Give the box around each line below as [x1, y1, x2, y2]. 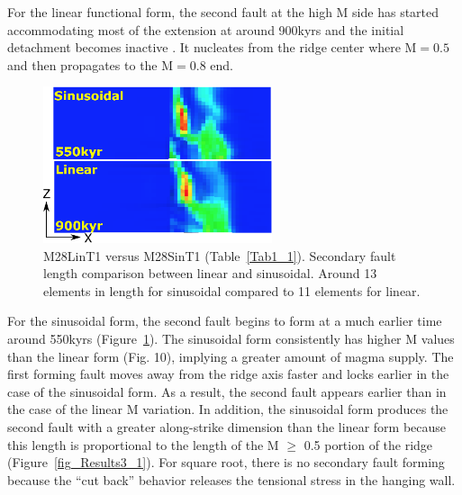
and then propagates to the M [7, 55, 174, 74]
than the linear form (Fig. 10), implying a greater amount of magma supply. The [7, 346, 454, 365]
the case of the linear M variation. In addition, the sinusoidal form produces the [7, 400, 448, 418]
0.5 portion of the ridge [303, 435, 433, 454]
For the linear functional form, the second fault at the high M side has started [7, 3, 439, 21]
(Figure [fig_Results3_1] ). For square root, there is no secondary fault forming [7, 453, 445, 472]
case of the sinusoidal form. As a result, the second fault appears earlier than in [7, 382, 447, 400]
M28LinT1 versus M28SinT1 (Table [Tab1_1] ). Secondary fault [43, 246, 396, 265]
